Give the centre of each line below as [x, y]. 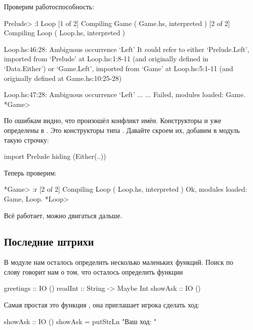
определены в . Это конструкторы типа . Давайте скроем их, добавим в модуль [122, 130]
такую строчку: [26, 140]
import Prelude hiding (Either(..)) [55, 156]
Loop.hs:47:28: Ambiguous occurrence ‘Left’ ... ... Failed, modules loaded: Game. [125, 94]
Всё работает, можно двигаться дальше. [63, 215]
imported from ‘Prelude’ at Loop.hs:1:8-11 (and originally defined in [106, 59]
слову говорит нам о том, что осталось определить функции [93, 271]
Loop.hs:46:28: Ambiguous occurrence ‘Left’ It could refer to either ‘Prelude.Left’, [127, 49]
